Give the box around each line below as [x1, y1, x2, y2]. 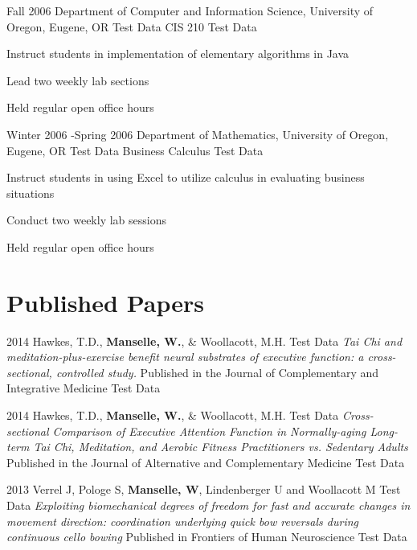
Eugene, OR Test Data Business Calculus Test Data [6, 142, 264, 158]
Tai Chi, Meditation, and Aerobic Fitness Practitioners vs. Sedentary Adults [33, 438, 408, 455]
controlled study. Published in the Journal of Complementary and [55, 363, 379, 380]
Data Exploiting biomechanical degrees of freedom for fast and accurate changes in [6, 497, 411, 513]
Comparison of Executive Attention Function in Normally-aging [52, 422, 366, 439]
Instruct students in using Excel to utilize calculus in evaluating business [6, 169, 365, 186]
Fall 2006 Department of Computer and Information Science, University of [6, 2, 374, 18]
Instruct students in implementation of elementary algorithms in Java [6, 45, 350, 62]
